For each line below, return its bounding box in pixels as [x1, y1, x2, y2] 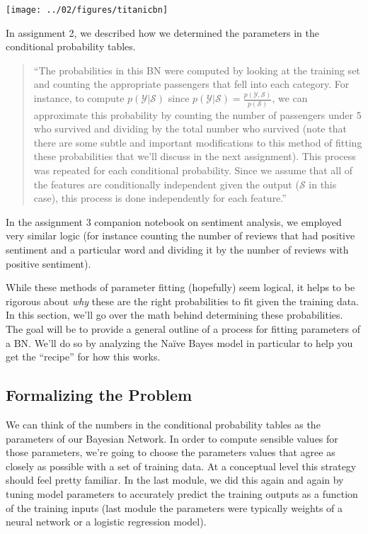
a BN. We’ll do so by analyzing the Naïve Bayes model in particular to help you [6, 335, 353, 350]
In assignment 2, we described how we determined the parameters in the [6, 25, 319, 40]
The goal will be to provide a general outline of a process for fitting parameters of [6, 321, 360, 336]
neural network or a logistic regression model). [6, 514, 207, 529]
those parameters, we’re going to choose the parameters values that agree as [6, 445, 335, 460]
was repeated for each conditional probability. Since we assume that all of [33, 163, 353, 178]
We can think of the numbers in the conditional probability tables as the [6, 416, 321, 431]
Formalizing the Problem [6, 384, 192, 406]
